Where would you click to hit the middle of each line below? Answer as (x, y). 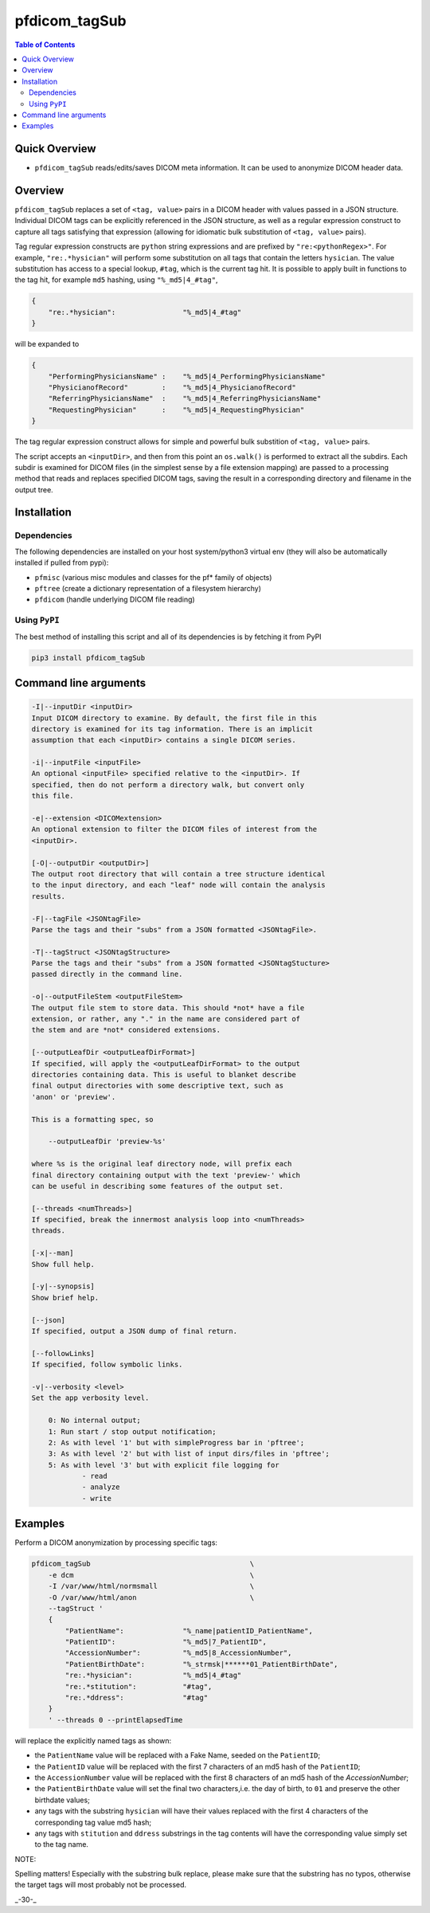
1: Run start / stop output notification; (132, 1431)
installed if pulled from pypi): (62, 563)
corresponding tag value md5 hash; (93, 1822)
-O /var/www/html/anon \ (151, 1597)
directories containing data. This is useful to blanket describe (164, 1074)
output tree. (34, 489)
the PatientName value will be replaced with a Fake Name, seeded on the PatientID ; (178, 1755)
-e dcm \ (151, 1575)
